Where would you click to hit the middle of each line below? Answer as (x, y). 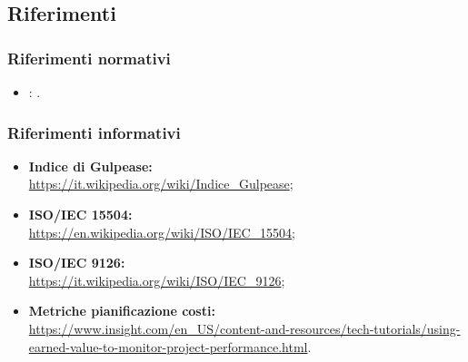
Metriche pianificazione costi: (122, 311)
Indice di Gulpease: (90, 166)
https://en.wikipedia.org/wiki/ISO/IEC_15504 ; (162, 232)
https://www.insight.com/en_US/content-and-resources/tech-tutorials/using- (244, 328)
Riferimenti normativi (89, 58)
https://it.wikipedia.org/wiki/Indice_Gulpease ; (161, 184)
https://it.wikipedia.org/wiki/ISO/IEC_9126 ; (157, 280)
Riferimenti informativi (94, 132)
